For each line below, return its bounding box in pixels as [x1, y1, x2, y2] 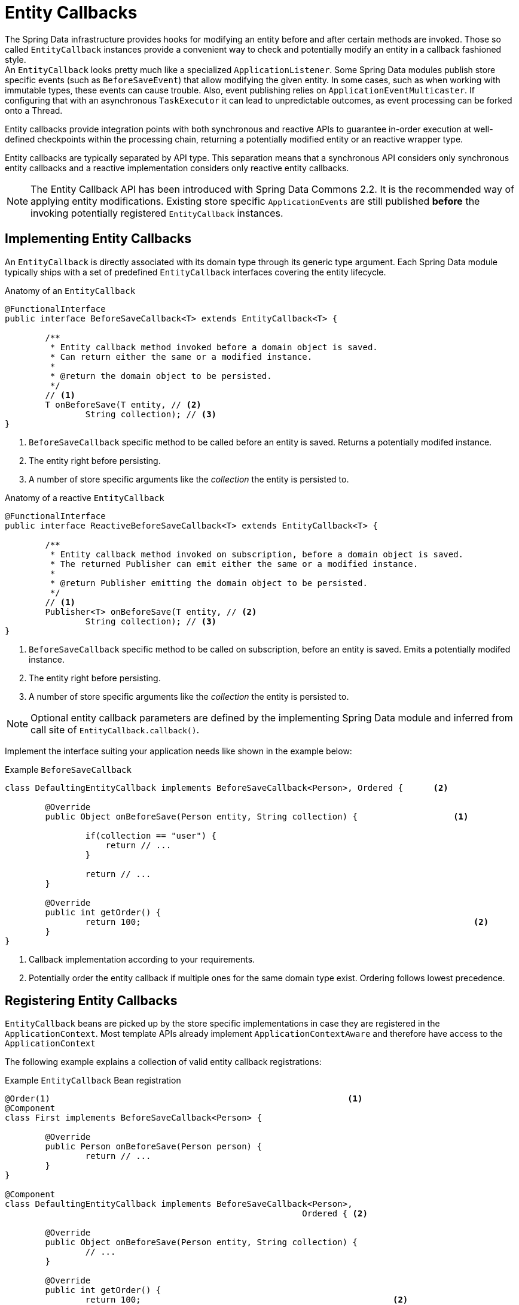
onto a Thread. [5, 105, 63, 116]
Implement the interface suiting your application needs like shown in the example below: [5, 745, 352, 756]
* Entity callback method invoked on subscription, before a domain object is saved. [50, 549, 464, 559]
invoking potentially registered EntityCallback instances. [30, 207, 283, 219]
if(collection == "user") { [85, 830, 217, 840]
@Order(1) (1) [5, 1094, 363, 1104]
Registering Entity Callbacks [5, 993, 178, 1009]
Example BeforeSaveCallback [5, 764, 132, 775]
